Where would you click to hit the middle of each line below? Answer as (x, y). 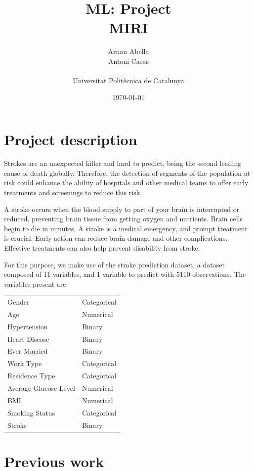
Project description (71, 139)
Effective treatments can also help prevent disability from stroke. (102, 247)
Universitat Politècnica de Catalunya (128, 80)
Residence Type (31, 376)
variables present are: (36, 284)
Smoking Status (31, 412)
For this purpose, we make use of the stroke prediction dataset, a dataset (114, 264)
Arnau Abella (128, 51)
